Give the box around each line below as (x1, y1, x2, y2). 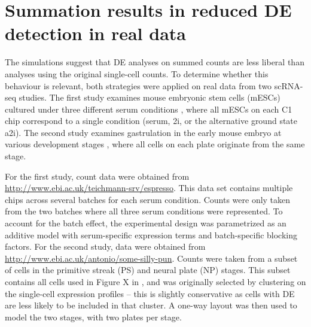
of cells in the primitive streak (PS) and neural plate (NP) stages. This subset (5, 264, 291, 276)
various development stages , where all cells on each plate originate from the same (5, 138, 305, 150)
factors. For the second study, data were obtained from (5, 240, 206, 253)
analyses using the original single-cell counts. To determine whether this (5, 67, 269, 80)
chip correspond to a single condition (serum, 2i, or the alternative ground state (5, 114, 298, 127)
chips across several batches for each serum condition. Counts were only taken (5, 193, 291, 205)
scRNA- (274, 79, 303, 92)
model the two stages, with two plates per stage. (5, 310, 182, 323)
